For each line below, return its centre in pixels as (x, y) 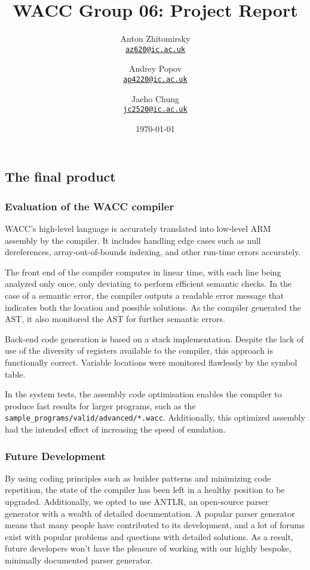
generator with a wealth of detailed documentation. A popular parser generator (150, 513)
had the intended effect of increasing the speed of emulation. (115, 429)
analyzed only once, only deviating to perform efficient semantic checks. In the (148, 284)
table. (15, 374)
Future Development (55, 456)
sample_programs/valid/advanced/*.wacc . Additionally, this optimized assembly (155, 417)
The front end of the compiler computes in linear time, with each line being (143, 272)
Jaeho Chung (155, 98)
